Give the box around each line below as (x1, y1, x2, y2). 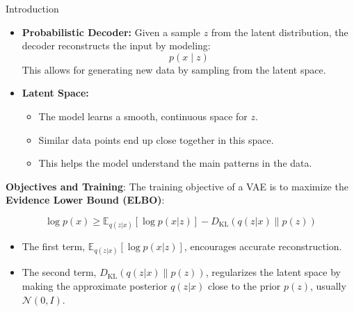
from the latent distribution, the (211, 24, 348, 39)
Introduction (6, 1, 59, 15)
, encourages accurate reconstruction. (184, 239, 342, 254)
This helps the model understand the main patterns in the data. (38, 156, 312, 170)
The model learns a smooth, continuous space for (38, 108, 248, 123)
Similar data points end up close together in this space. (38, 132, 274, 147)
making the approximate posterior (22, 278, 168, 293)
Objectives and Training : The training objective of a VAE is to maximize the (6, 179, 348, 193)
